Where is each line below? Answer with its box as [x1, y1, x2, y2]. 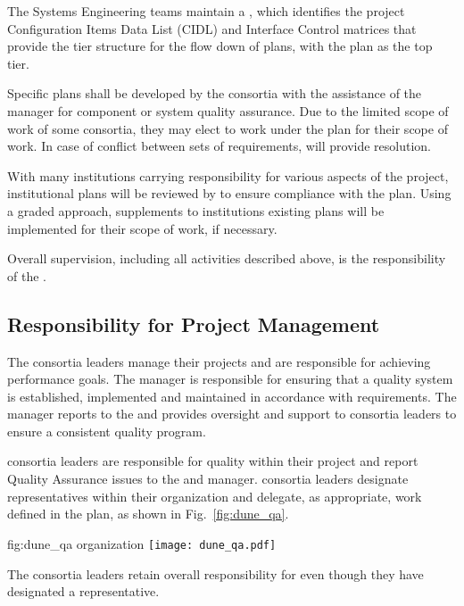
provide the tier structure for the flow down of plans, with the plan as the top [7, 37, 433, 55]
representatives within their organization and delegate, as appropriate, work [7, 486, 422, 505]
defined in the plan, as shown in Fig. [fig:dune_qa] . [7, 504, 289, 523]
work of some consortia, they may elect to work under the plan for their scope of [7, 119, 448, 137]
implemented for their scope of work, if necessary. [7, 219, 278, 237]
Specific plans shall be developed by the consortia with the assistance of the [7, 84, 422, 103]
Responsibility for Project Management [7, 310, 380, 337]
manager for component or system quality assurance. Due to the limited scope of [7, 101, 449, 120]
